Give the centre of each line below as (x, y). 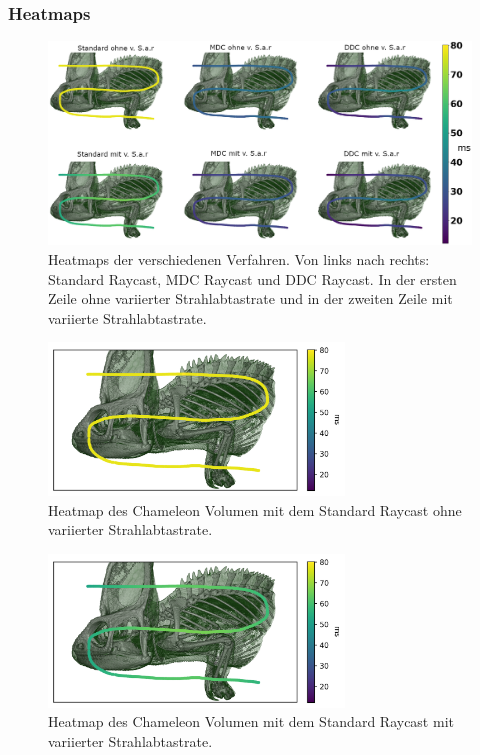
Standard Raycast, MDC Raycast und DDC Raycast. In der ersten (252, 278)
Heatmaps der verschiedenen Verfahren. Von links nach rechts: (239, 258)
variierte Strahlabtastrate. (127, 317)
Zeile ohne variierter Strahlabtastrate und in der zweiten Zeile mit (250, 298)
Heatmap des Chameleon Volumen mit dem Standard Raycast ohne (255, 509)
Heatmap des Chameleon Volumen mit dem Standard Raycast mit (251, 721)
